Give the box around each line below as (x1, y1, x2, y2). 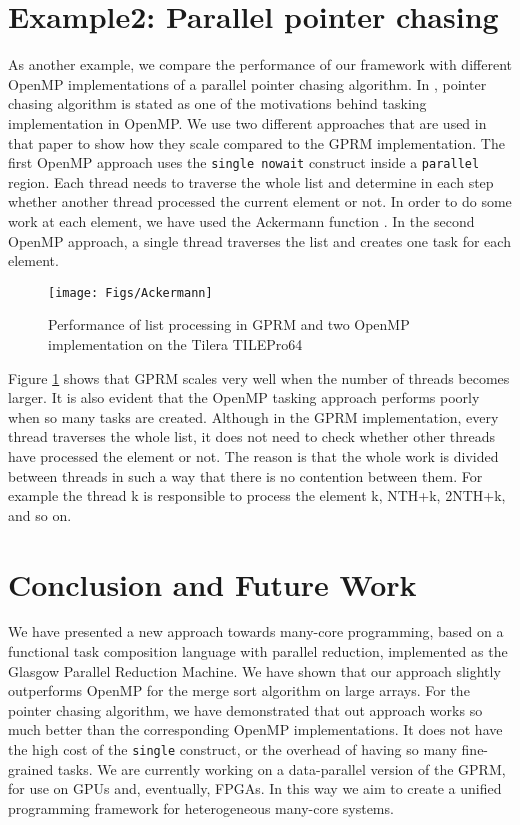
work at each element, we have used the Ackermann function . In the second (8, 210, 475, 231)
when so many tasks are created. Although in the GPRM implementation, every (8, 406, 499, 427)
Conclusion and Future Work (8, 563, 417, 604)
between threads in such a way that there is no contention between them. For (8, 465, 483, 486)
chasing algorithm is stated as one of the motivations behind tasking (8, 93, 427, 114)
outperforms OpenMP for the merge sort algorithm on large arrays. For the (8, 680, 470, 701)
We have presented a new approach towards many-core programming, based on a (8, 621, 504, 642)
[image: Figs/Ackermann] (48, 285, 213, 300)
